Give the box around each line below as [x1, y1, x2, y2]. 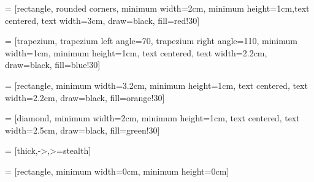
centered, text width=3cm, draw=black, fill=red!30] [5, 13, 200, 26]
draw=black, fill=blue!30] [5, 58, 101, 71]
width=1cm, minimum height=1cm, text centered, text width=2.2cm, [5, 46, 267, 59]
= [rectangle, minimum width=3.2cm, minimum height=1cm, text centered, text [5, 78, 308, 91]
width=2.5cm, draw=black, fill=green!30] [5, 123, 160, 136]
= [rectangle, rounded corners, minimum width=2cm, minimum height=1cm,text [5, 2, 310, 14]
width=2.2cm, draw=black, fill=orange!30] [5, 91, 165, 104]
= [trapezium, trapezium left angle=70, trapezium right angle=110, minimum [5, 34, 297, 47]
